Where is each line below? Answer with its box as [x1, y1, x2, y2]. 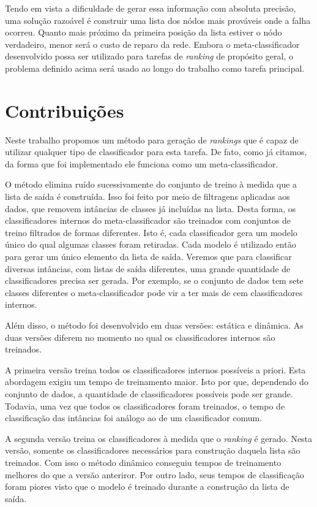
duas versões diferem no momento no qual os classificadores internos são [5, 330, 275, 343]
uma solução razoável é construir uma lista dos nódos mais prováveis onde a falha [5, 13, 311, 26]
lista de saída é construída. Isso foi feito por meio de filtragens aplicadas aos [5, 190, 290, 203]
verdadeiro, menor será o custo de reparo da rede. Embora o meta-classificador [5, 37, 300, 50]
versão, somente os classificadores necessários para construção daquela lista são [5, 444, 300, 457]
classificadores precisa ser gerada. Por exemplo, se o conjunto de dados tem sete [5, 274, 304, 287]
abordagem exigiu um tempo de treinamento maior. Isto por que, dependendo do [5, 375, 308, 388]
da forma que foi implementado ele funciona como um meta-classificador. [5, 157, 278, 170]
